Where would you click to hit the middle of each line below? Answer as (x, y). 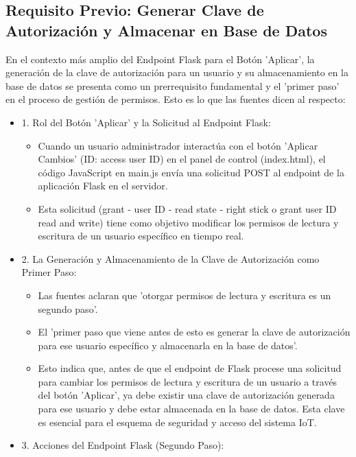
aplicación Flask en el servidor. (103, 186)
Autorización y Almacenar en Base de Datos (166, 30)
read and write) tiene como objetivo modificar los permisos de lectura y (188, 222)
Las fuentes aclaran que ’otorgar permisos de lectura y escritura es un (185, 295)
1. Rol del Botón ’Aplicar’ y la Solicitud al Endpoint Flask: (146, 122)
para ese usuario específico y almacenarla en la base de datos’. (168, 345)
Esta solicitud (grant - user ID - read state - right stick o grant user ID (187, 208)
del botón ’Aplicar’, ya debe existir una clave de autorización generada (186, 395)
